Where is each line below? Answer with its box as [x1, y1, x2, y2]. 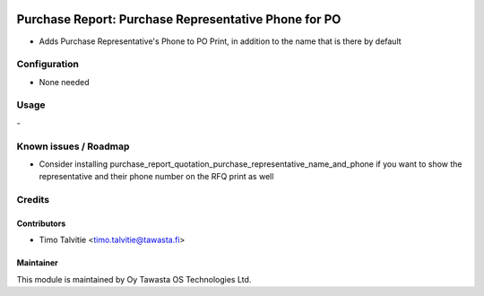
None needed [39, 76, 90, 87]
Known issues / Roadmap [16, 140, 130, 152]
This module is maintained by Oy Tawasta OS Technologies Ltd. [16, 274, 252, 284]
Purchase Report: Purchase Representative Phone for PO [16, 12, 341, 27]
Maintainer [16, 257, 58, 268]
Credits [16, 194, 49, 206]
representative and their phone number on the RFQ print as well [39, 171, 274, 182]
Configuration [16, 58, 80, 71]
